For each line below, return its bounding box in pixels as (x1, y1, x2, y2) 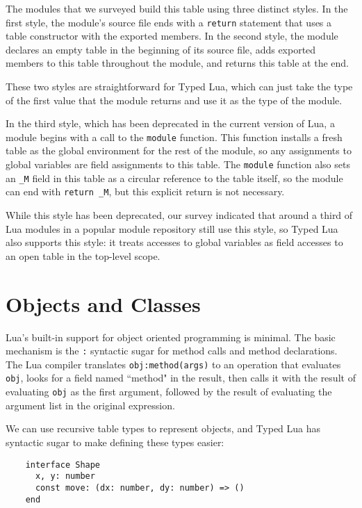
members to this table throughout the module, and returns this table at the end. (6, 56, 349, 70)
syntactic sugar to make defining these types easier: (6, 434, 224, 449)
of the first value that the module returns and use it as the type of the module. (6, 92, 343, 107)
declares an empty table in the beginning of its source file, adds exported (6, 42, 316, 56)
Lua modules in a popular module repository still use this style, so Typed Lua (6, 221, 338, 236)
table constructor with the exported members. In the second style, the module (6, 28, 338, 43)
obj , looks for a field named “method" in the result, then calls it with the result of (6, 370, 356, 385)
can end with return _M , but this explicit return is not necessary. (6, 184, 285, 199)
